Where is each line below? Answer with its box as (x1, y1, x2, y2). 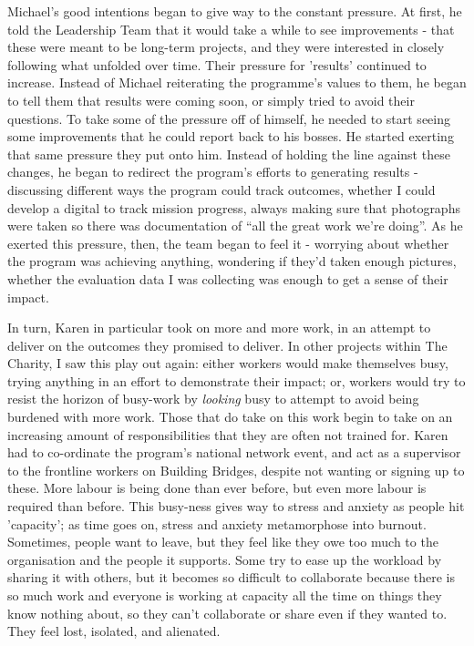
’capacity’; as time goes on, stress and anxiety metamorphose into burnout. (7, 514, 427, 533)
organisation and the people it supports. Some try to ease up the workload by (7, 549, 442, 569)
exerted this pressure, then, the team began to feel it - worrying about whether (7, 233, 449, 252)
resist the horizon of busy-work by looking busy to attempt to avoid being (7, 389, 419, 408)
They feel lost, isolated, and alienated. (7, 621, 221, 641)
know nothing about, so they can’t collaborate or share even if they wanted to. (7, 603, 448, 622)
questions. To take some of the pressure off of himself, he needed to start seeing (7, 108, 450, 128)
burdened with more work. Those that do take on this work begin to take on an (7, 407, 453, 426)
